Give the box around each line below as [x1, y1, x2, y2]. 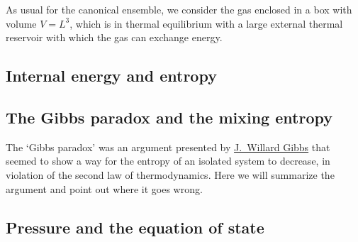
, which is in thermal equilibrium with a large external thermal [69, 16, 343, 31]
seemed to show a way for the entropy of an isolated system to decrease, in [6, 153, 330, 168]
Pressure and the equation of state [6, 216, 264, 238]
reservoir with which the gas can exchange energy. [6, 30, 223, 45]
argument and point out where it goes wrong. [6, 181, 203, 196]
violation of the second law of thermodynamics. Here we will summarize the [6, 167, 335, 182]
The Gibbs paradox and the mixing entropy [6, 106, 332, 128]
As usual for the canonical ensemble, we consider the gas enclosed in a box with [6, 2, 352, 16]
